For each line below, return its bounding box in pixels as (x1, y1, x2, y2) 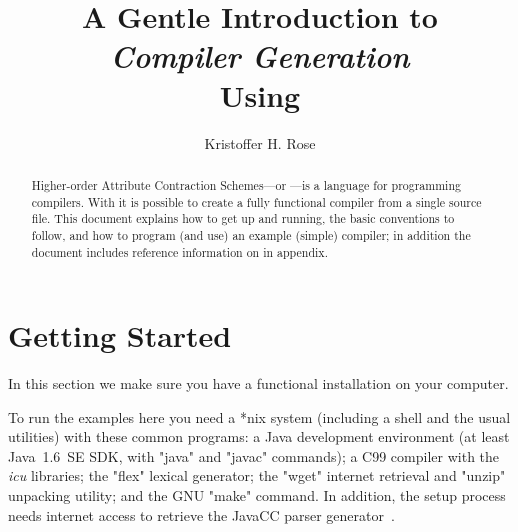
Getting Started (8, 315, 232, 356)
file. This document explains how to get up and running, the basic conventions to (31, 210, 455, 227)
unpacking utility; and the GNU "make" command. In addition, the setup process (8, 485, 506, 506)
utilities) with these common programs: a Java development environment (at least (8, 426, 510, 447)
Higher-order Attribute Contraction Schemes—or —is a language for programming (31, 176, 461, 193)
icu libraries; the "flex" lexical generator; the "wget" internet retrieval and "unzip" (8, 465, 506, 486)
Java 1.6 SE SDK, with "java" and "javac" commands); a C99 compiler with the (8, 445, 500, 466)
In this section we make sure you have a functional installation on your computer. (8, 373, 509, 394)
